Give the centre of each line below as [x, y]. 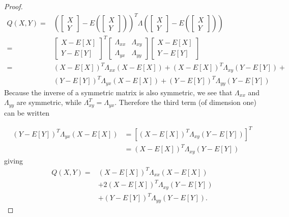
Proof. [13, 6]
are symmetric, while [49, 102]
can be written [27, 112]
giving [13, 160]
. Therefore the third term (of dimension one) [185, 102]
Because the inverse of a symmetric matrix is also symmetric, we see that [118, 92]
